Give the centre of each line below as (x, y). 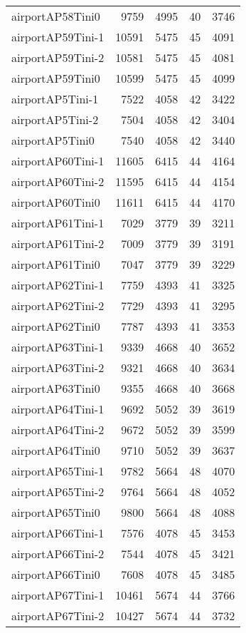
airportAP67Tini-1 (58, 595)
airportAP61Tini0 (56, 264)
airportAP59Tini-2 (58, 57)
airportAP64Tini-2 (58, 429)
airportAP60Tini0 (56, 202)
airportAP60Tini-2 (58, 181)
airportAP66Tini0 (56, 574)
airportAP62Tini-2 (58, 305)
